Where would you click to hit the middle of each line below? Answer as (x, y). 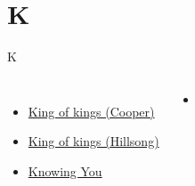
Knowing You (65, 170)
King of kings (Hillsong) (93, 141)
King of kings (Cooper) (91, 111)
